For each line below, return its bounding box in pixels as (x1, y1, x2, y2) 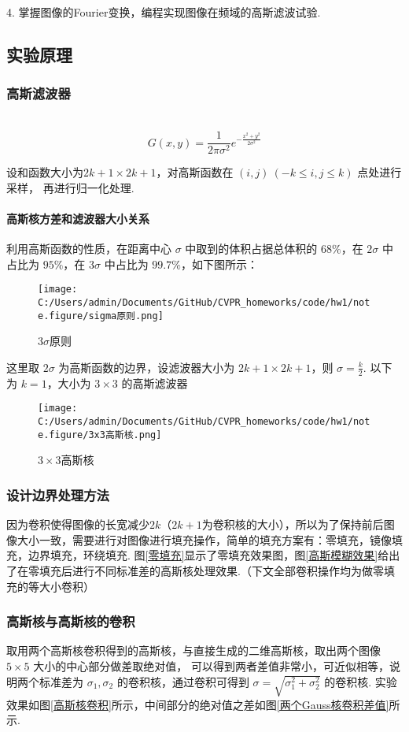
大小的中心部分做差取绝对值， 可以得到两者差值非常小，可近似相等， (33, 657, 389, 674)
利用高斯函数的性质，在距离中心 (6, 240, 171, 257)
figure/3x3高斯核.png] (49, 429, 162, 440)
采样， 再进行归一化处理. (6, 179, 134, 195)
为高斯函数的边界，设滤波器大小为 (58, 359, 235, 375)
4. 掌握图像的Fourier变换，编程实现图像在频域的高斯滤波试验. (6, 4, 321, 20)
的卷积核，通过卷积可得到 (116, 673, 249, 689)
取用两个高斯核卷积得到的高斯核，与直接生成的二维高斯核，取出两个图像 (6, 642, 381, 659)
